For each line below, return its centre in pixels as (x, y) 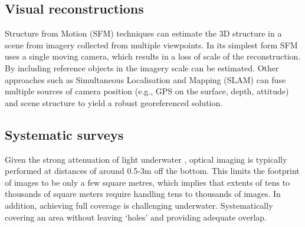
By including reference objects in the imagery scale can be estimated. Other (142, 68)
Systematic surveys (64, 134)
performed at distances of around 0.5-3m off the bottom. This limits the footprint (152, 171)
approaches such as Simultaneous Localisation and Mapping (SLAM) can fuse (145, 79)
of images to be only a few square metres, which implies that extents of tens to (147, 182)
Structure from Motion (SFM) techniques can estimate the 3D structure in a (143, 33)
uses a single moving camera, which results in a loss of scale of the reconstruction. (153, 56)
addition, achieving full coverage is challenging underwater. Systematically (139, 205)
